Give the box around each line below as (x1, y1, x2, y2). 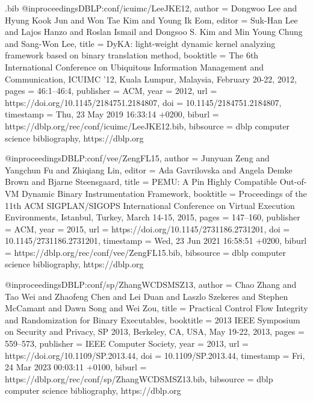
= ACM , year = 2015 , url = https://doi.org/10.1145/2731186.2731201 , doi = (5, 222, 290, 235)
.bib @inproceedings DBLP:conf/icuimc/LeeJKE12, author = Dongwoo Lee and (5, 2, 297, 14)
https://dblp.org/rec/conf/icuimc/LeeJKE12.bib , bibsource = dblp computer (5, 119, 290, 132)
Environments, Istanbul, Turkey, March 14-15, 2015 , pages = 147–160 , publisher (5, 211, 300, 223)
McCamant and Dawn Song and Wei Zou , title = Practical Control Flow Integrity (5, 302, 308, 314)
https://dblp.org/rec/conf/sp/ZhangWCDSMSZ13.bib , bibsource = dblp (5, 372, 273, 385)
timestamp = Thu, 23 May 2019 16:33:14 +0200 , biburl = (5, 108, 219, 120)
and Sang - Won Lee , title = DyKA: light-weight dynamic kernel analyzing (5, 37, 276, 49)
